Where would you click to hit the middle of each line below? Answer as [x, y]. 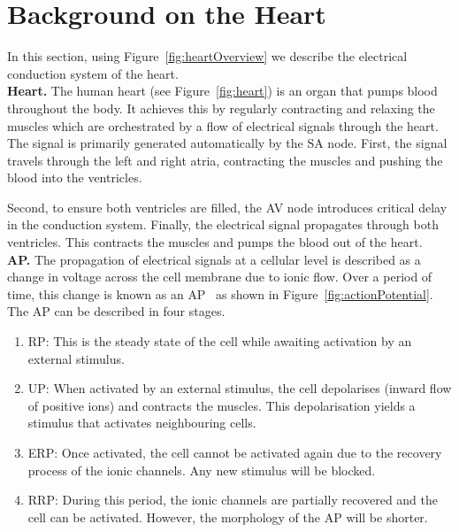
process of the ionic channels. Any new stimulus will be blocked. [202, 470]
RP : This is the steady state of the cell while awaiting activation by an [220, 341]
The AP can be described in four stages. [116, 311]
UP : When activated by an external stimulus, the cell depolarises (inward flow [240, 388]
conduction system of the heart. [93, 73]
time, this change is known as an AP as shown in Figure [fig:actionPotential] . [220, 293]
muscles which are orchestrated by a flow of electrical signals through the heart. [223, 125]
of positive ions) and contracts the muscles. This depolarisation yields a [222, 405]
